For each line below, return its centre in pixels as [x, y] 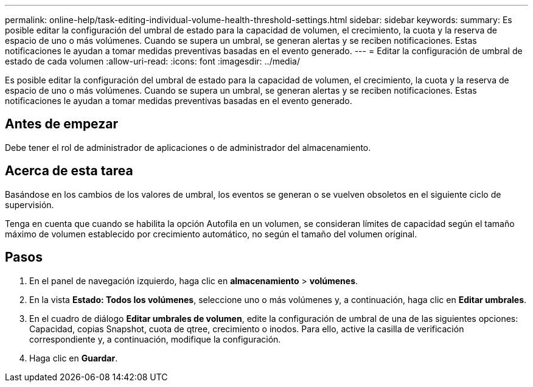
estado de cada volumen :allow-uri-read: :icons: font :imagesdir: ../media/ [152, 61]
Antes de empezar [61, 124]
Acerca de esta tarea [69, 171]
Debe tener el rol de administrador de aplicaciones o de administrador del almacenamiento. [188, 147]
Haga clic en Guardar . [74, 358]
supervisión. [30, 204]
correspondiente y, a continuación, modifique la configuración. [155, 339]
